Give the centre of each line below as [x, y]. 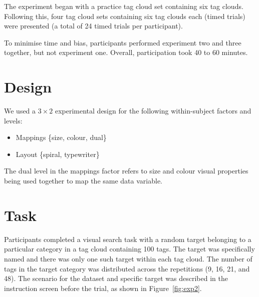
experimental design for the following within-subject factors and [153, 111]
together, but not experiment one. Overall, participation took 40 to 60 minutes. [126, 52]
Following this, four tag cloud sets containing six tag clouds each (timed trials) [125, 16]
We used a [20, 111]
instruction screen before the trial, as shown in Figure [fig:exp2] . [103, 288]
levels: [13, 120]
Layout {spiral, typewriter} [58, 154]
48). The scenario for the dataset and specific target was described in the [116, 278]
